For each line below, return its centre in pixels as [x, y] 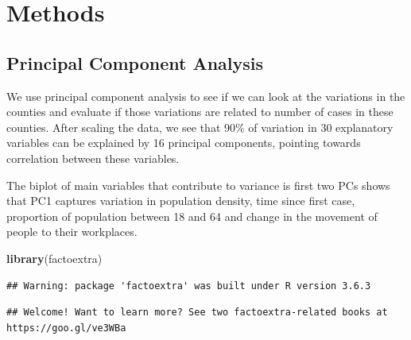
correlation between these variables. [93, 158]
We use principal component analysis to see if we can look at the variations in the [206, 96]
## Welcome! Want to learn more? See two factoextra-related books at [197, 313]
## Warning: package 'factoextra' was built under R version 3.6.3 [189, 286]
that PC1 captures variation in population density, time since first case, [181, 201]
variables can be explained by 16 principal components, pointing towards [184, 143]
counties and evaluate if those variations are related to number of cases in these [200, 112]
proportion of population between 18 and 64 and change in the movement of [192, 216]
